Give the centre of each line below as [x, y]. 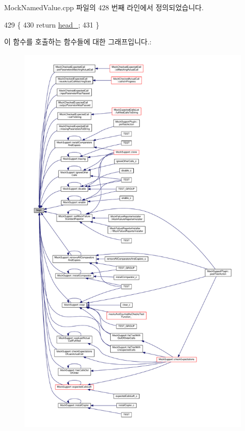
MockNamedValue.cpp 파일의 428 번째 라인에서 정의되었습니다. [104, 7]
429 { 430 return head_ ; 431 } [52, 24]
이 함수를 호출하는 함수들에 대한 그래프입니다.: [78, 42]
